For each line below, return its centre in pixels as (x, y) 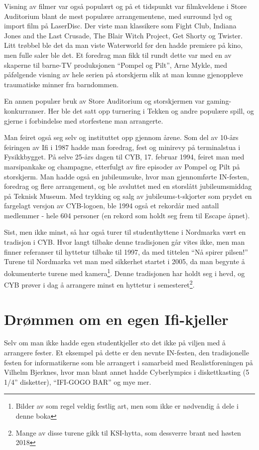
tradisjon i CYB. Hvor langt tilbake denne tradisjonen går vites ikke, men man (125, 242)
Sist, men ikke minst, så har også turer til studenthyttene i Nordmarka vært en (125, 232)
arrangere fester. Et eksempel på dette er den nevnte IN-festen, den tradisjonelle (127, 353)
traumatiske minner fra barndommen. (62, 84)
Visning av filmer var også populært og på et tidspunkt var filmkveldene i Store (126, 6)
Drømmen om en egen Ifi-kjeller (116, 319)
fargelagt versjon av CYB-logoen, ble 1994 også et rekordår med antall (112, 206)
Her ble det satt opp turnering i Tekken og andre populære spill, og (151, 110)
